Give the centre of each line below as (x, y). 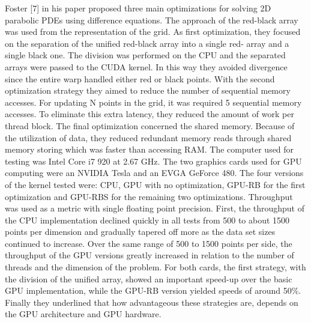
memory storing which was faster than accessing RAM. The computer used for (149, 149)
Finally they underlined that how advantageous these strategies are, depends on (152, 302)
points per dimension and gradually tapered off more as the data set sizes (140, 232)
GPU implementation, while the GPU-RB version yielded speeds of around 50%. (153, 290)
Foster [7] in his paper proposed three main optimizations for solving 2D (138, 8)
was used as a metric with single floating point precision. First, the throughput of (155, 208)
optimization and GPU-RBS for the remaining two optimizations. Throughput (149, 196)
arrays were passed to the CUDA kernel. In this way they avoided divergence (146, 66)
